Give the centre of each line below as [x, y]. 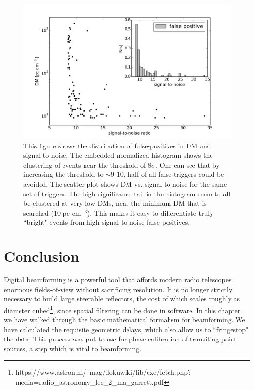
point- [230, 339]
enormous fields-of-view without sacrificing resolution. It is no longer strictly [118, 289]
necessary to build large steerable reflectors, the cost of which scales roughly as [122, 299]
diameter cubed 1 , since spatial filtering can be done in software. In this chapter [122, 309]
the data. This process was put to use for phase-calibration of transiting [112, 339]
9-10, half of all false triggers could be [168, 174]
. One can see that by [188, 164]
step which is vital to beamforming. [88, 348]
